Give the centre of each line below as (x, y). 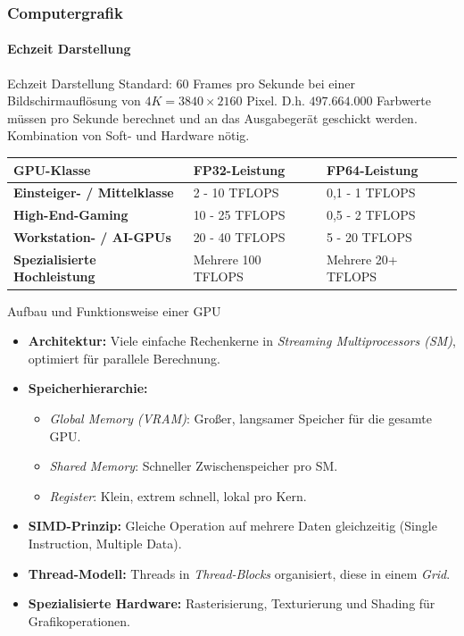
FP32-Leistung (239, 169)
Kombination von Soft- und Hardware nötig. (128, 135)
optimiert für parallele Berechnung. (124, 358)
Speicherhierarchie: (88, 388)
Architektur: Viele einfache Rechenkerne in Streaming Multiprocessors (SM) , (242, 341)
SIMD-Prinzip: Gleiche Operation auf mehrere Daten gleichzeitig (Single (232, 526)
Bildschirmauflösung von (74, 100)
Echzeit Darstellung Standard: (90, 83)
